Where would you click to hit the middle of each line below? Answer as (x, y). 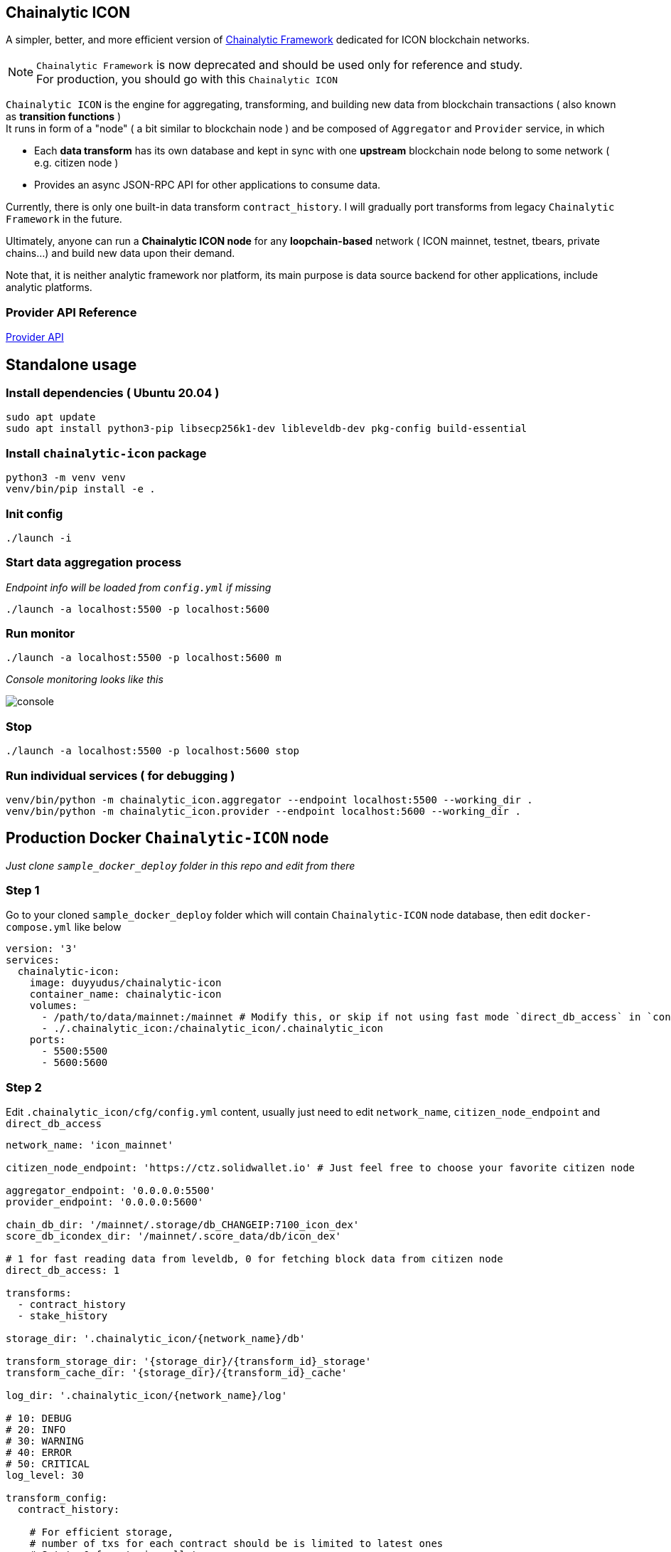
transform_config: (57, 1498)
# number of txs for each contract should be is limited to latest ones (236, 1544)
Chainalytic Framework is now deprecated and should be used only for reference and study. (280, 65)
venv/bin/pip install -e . (81, 489)
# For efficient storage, (102, 1532)
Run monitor (41, 634)
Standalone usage (71, 364)
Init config (34, 513)
